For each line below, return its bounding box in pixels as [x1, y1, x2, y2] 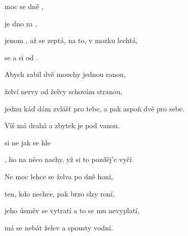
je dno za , [5, 18, 37, 28]
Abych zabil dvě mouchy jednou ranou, [5, 69, 126, 80]
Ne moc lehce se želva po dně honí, [5, 171, 113, 181]
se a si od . [5, 52, 38, 62]
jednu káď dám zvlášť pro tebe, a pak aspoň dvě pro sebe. [5, 103, 184, 113]
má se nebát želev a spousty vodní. [5, 222, 113, 232]
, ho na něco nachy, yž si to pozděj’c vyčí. [5, 154, 134, 165]
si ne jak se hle [5, 137, 51, 147]
